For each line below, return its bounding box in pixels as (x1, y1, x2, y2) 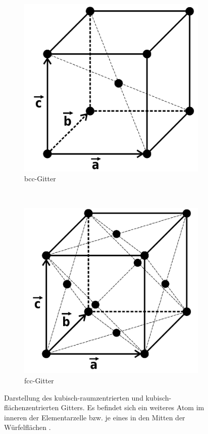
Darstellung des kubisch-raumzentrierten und (4, 392, 143, 403)
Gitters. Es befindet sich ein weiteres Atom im (61, 402, 204, 413)
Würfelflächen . (4, 422, 51, 432)
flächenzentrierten (4, 402, 59, 413)
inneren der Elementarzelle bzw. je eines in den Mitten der (4, 412, 185, 422)
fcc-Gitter (24, 375, 54, 385)
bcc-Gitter (24, 173, 56, 184)
